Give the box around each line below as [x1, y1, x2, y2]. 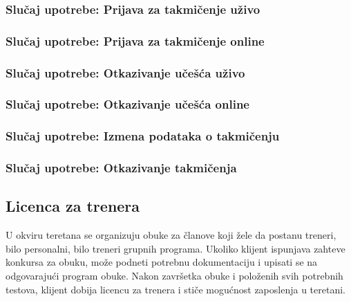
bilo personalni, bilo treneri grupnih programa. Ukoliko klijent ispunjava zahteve [6, 241, 345, 255]
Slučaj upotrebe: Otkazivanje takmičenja [6, 159, 237, 176]
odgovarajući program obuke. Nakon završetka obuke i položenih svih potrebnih [6, 268, 343, 283]
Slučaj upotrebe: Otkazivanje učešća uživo [6, 64, 245, 81]
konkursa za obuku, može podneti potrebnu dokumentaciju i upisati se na [6, 255, 318, 269]
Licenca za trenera [6, 195, 140, 217]
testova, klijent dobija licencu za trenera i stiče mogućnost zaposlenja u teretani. [6, 282, 345, 296]
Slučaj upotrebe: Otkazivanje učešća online [6, 95, 249, 113]
